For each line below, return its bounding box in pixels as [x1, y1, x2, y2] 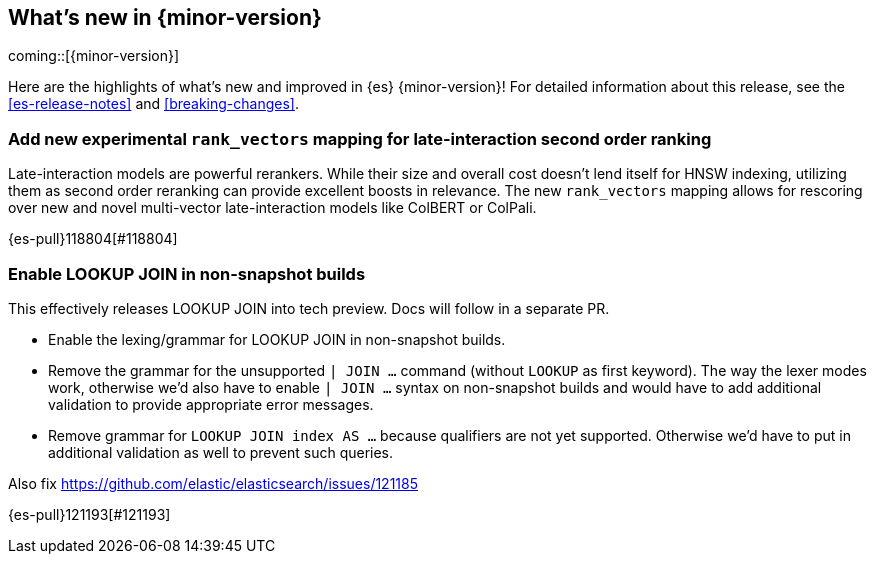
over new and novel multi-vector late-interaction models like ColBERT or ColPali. [8, 199, 537, 217]
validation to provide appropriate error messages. [48, 395, 374, 413]
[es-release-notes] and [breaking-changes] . [8, 95, 299, 113]
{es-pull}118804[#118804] [8, 230, 178, 248]
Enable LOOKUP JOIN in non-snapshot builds [8, 263, 366, 284]
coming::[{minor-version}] [8, 47, 180, 65]
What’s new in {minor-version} [8, 5, 322, 30]
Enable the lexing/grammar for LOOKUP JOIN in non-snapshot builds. [48, 330, 506, 348]
